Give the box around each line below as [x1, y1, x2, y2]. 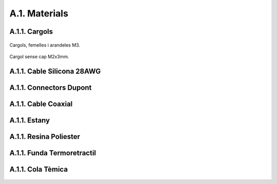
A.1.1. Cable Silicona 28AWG [9, 67, 101, 75]
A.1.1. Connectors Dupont [9, 83, 92, 92]
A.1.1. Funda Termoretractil [9, 149, 96, 157]
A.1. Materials [9, 8, 69, 19]
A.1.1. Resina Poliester [9, 132, 81, 141]
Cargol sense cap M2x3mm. [9, 53, 69, 59]
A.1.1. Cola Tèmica [9, 165, 68, 174]
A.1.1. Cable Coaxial [9, 99, 73, 108]
